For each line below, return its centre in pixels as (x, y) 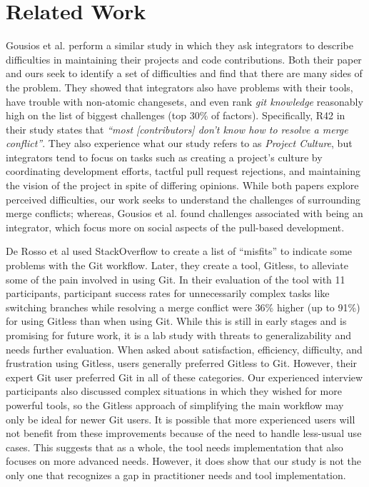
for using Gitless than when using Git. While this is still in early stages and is (176, 321)
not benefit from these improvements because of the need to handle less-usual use (184, 433)
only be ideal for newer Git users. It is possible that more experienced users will (181, 419)
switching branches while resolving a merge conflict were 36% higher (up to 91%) (183, 307)
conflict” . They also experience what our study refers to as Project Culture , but (179, 143)
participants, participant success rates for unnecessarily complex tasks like (168, 293)
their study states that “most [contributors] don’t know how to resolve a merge (177, 129)
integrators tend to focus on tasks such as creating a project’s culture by (164, 157)
